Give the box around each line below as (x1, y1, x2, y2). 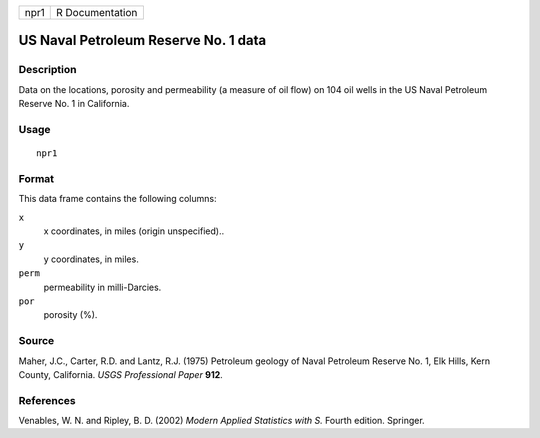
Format (18, 171, 55, 185)
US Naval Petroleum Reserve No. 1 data (18, 32, 267, 49)
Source (18, 334, 55, 348)
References (18, 393, 76, 407)
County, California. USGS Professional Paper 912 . (18, 368, 224, 380)
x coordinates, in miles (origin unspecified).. (43, 225, 225, 237)
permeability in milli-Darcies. (43, 281, 162, 293)
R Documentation (55, 6, 138, 19)
